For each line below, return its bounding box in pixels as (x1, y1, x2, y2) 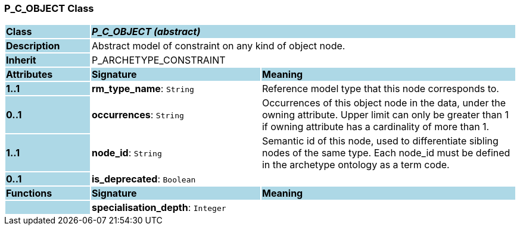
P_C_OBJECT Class (4, 2, 94, 14)
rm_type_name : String (91, 83, 194, 95)
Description (6, 40, 60, 52)
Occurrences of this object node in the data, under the (261, 97, 506, 109)
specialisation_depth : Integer (91, 201, 226, 214)
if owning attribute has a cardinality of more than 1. (261, 121, 490, 133)
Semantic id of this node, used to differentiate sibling (261, 135, 499, 147)
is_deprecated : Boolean (91, 173, 196, 185)
